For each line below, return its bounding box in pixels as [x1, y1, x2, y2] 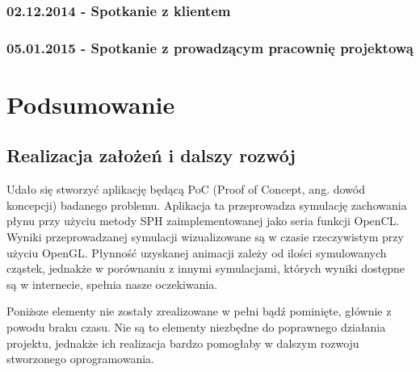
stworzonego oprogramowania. [6, 350, 154, 367]
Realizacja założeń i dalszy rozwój [6, 143, 296, 168]
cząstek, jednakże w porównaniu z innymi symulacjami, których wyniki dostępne [6, 260, 405, 277]
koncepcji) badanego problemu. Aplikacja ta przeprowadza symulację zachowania [6, 196, 407, 213]
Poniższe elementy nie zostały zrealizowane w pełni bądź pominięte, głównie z [6, 303, 392, 320]
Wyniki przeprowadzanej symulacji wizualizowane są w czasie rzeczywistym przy [6, 228, 404, 245]
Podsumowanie [6, 87, 175, 120]
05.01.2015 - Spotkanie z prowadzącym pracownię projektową [6, 37, 414, 57]
